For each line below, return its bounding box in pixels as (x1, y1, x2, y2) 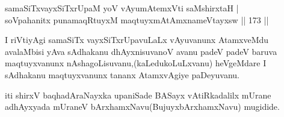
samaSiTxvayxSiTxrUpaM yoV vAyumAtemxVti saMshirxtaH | (5, 2, 239, 14)
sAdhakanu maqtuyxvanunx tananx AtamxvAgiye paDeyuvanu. (5, 68, 239, 81)
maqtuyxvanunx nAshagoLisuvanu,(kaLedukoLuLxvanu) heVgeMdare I (5, 57, 267, 69)
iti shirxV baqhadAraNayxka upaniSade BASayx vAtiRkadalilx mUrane (5, 88, 271, 101)
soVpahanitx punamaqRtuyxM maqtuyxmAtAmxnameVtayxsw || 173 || (5, 13, 269, 26)
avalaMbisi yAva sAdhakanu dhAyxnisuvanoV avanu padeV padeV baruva (5, 45, 277, 57)
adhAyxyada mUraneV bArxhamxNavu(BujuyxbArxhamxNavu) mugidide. (5, 100, 280, 113)
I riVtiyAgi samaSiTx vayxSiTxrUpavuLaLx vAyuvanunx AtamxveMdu (5, 33, 269, 46)
